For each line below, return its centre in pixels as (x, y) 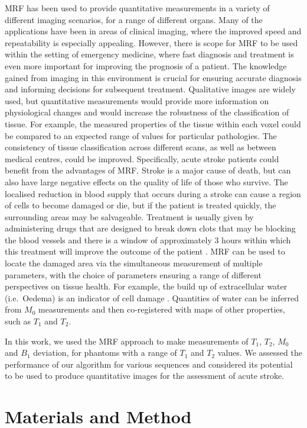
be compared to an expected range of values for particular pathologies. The (141, 135)
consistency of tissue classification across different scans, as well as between (141, 147)
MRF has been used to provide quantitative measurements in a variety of (137, 8)
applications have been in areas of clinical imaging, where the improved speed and (153, 31)
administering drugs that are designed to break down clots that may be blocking (150, 228)
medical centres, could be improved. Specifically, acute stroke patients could (142, 158)
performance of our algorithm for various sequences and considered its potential (149, 364)
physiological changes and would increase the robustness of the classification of (147, 112)
